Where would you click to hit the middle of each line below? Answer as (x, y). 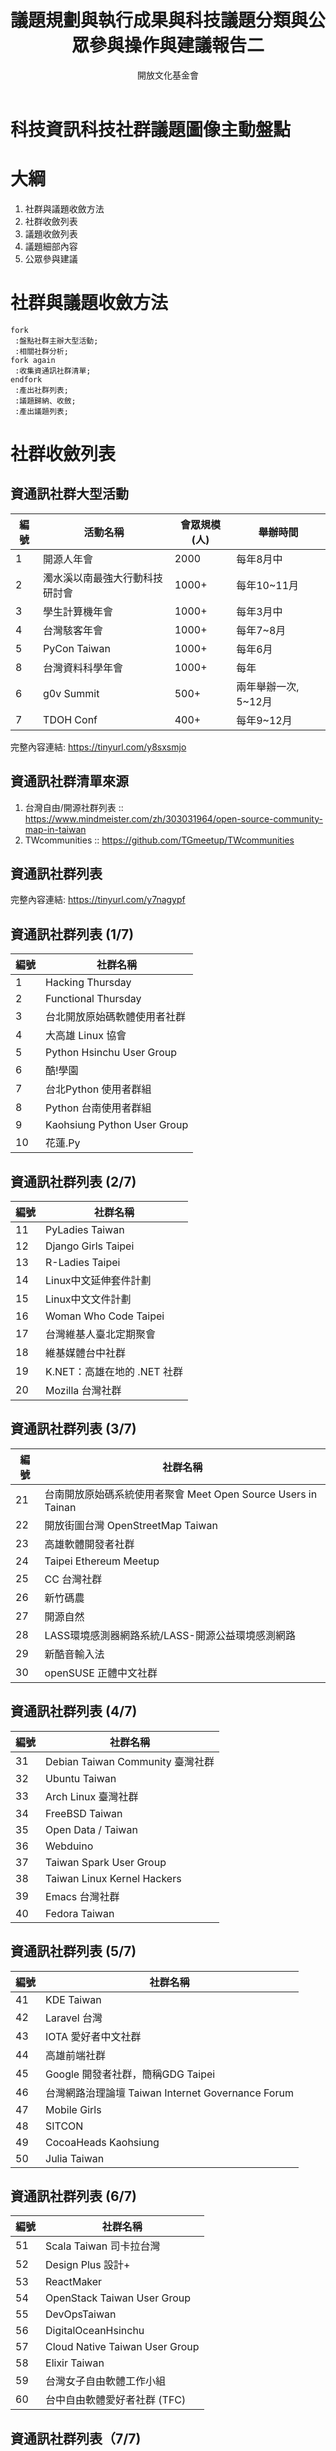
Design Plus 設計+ (88, 2265)
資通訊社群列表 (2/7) (73, 1181)
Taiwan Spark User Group (106, 1862)
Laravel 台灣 (74, 2018)
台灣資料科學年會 (83, 668)
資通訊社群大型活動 (69, 494)
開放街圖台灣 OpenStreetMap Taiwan (131, 1525)
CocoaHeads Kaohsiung (102, 2142)
